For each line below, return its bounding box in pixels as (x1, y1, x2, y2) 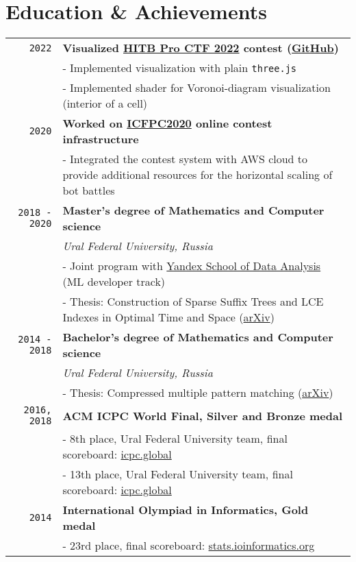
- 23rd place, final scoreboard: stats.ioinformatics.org (62, 537, 315, 554)
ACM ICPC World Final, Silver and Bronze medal (62, 407, 343, 424)
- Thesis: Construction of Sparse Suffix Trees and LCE (62, 293, 324, 310)
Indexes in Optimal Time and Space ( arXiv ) (62, 309, 275, 326)
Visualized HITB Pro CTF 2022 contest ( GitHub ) (62, 40, 339, 56)
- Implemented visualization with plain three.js (62, 60, 297, 76)
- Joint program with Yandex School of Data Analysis (62, 258, 321, 274)
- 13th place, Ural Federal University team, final (62, 466, 293, 482)
